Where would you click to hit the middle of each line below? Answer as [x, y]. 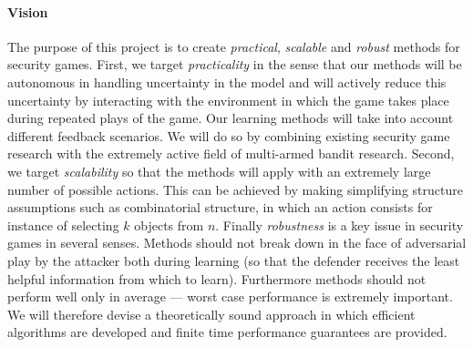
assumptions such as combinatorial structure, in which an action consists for [220, 207]
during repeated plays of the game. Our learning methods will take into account [231, 118]
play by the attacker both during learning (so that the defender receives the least [234, 260]
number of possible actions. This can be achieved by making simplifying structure [235, 189]
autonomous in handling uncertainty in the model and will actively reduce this [227, 82]
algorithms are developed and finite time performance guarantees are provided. [227, 332]
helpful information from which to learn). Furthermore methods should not [217, 278]
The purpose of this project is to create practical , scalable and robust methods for [234, 46]
